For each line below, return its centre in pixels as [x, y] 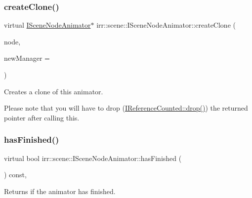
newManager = [27, 58]
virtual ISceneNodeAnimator [47, 25]
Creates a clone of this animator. [54, 91]
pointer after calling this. [42, 117]
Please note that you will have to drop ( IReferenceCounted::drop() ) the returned [126, 108]
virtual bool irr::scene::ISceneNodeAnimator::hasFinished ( [93, 158]
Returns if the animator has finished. [60, 191]
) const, [15, 175]
